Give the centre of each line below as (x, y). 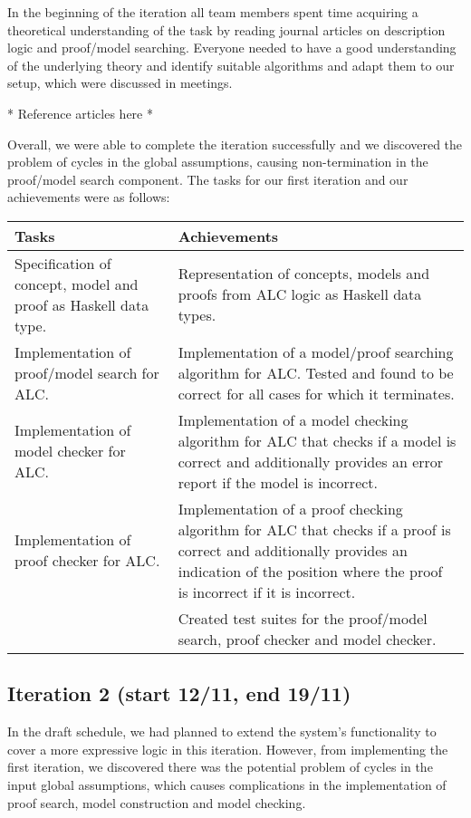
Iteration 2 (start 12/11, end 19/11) (179, 693)
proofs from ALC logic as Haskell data (300, 294)
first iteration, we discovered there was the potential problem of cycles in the (220, 767)
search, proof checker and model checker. (307, 639)
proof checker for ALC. (87, 561)
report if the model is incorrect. (278, 482)
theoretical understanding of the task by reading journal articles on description (226, 29)
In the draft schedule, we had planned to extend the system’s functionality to (222, 731)
